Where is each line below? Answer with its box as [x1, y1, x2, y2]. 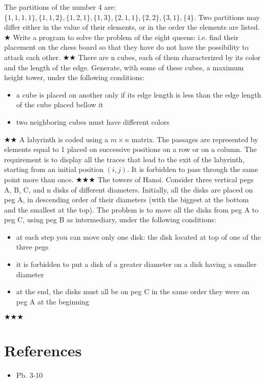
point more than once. [4, 174, 74, 184]
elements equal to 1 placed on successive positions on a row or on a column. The [4, 144, 257, 155]
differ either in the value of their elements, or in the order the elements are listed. [4, 22, 260, 32]
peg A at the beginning [16, 296, 89, 307]
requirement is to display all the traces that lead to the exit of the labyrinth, [4, 154, 244, 164]
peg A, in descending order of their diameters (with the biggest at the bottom [4, 194, 249, 205]
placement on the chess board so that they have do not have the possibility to [4, 42, 249, 52]
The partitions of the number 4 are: [4, 2, 116, 12]
